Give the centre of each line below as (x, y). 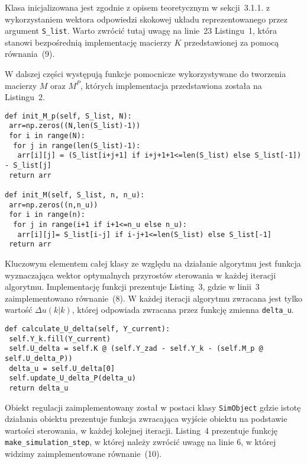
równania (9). (30, 54)
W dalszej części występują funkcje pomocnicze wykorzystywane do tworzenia (146, 74)
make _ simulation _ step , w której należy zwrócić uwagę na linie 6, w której (140, 442)
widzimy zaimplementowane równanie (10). (83, 454)
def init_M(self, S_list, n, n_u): (75, 195)
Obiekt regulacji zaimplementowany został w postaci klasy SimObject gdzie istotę (153, 407)
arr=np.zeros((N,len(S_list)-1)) (75, 126)
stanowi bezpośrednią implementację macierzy (88, 42)
